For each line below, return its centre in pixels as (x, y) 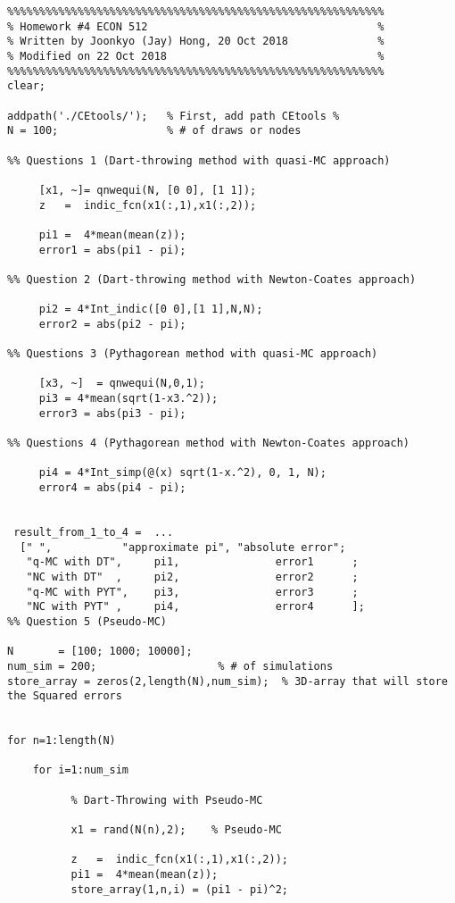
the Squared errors (65, 696)
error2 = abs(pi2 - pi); (112, 324)
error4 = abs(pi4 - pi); (112, 488)
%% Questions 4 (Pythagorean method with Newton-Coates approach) (209, 443)
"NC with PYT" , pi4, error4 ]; (195, 607)
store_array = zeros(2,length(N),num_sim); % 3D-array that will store (227, 681)
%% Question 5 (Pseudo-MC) (87, 621)
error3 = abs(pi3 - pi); (112, 413)
